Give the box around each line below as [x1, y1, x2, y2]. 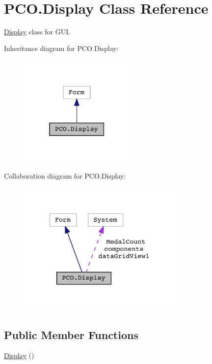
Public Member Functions [4, 327, 138, 342]
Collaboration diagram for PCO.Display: [4, 170, 126, 181]
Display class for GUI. [4, 26, 71, 37]
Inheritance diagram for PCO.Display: [4, 43, 119, 53]
